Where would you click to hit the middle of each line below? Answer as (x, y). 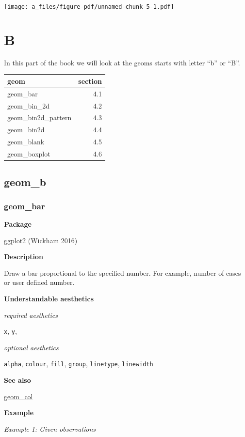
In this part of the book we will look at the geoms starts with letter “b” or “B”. (122, 62)
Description (24, 257)
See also (17, 380)
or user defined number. (39, 282)
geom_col (18, 396)
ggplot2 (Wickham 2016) (41, 240)
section (90, 81)
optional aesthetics (31, 347)
